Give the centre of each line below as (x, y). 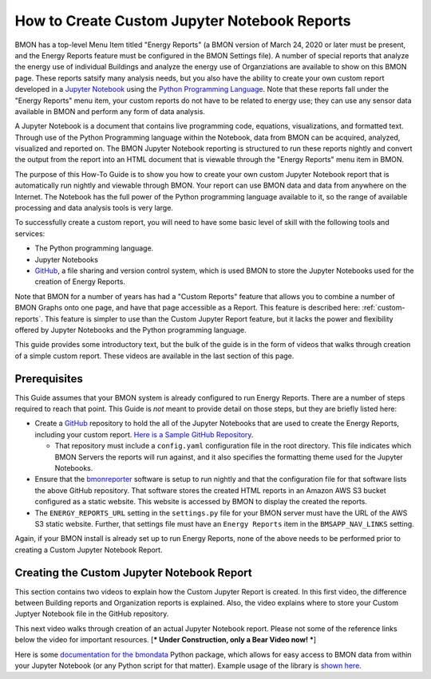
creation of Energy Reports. (80, 282)
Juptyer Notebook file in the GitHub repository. (92, 614)
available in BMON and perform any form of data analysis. (110, 111)
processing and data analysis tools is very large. (94, 208)
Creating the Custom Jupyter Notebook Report (133, 572)
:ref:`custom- (384, 308)
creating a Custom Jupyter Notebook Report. (89, 550)
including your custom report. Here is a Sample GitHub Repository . (144, 434)
